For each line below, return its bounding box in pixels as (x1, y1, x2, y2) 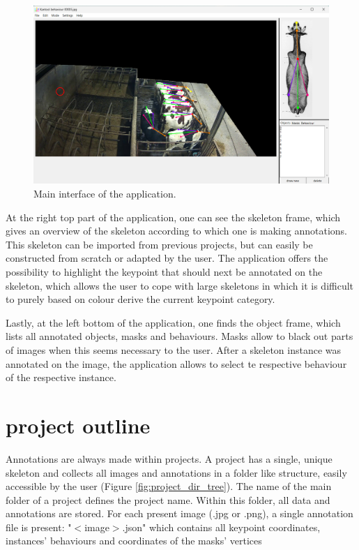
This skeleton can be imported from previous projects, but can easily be (6, 237, 313, 251)
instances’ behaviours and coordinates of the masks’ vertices (6, 533, 262, 548)
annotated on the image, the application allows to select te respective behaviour (6, 356, 347, 371)
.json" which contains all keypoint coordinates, (122, 519, 321, 534)
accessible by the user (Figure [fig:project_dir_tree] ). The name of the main (6, 479, 332, 493)
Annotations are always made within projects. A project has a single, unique (6, 451, 333, 466)
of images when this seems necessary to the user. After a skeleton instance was (6, 343, 342, 357)
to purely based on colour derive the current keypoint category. (6, 292, 275, 306)
